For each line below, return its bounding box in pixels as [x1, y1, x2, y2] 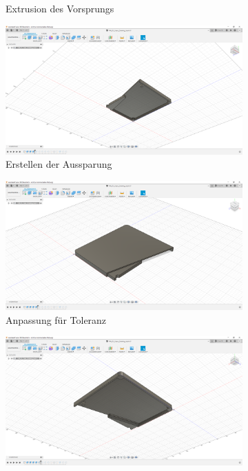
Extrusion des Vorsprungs [6, 1, 114, 15]
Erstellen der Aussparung [6, 157, 112, 171]
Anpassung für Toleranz [6, 312, 107, 327]
